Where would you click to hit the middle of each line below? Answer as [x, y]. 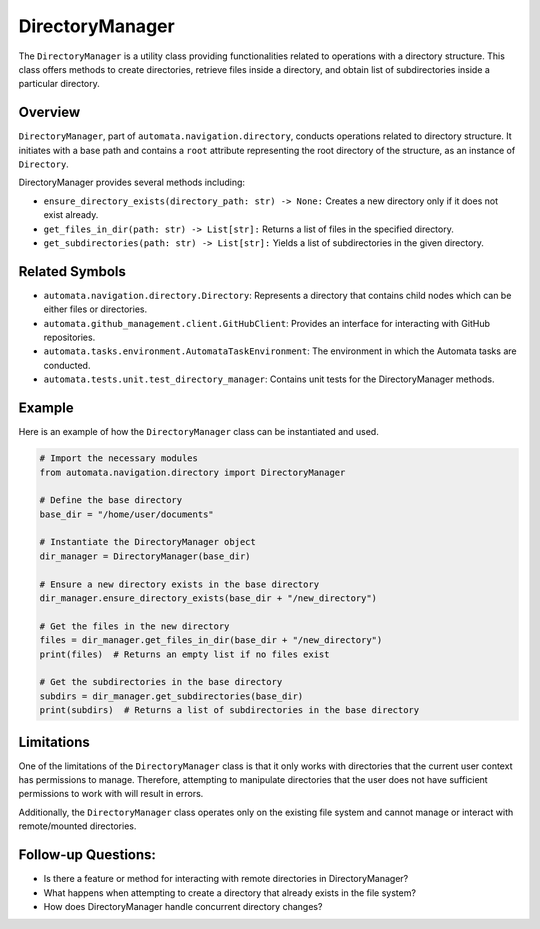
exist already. [71, 215]
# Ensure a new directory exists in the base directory [179, 584]
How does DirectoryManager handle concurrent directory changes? [183, 906]
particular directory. [59, 84]
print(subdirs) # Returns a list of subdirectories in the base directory [229, 710]
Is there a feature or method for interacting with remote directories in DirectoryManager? [226, 879]
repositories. [69, 337]
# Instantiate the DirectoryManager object [148, 542]
